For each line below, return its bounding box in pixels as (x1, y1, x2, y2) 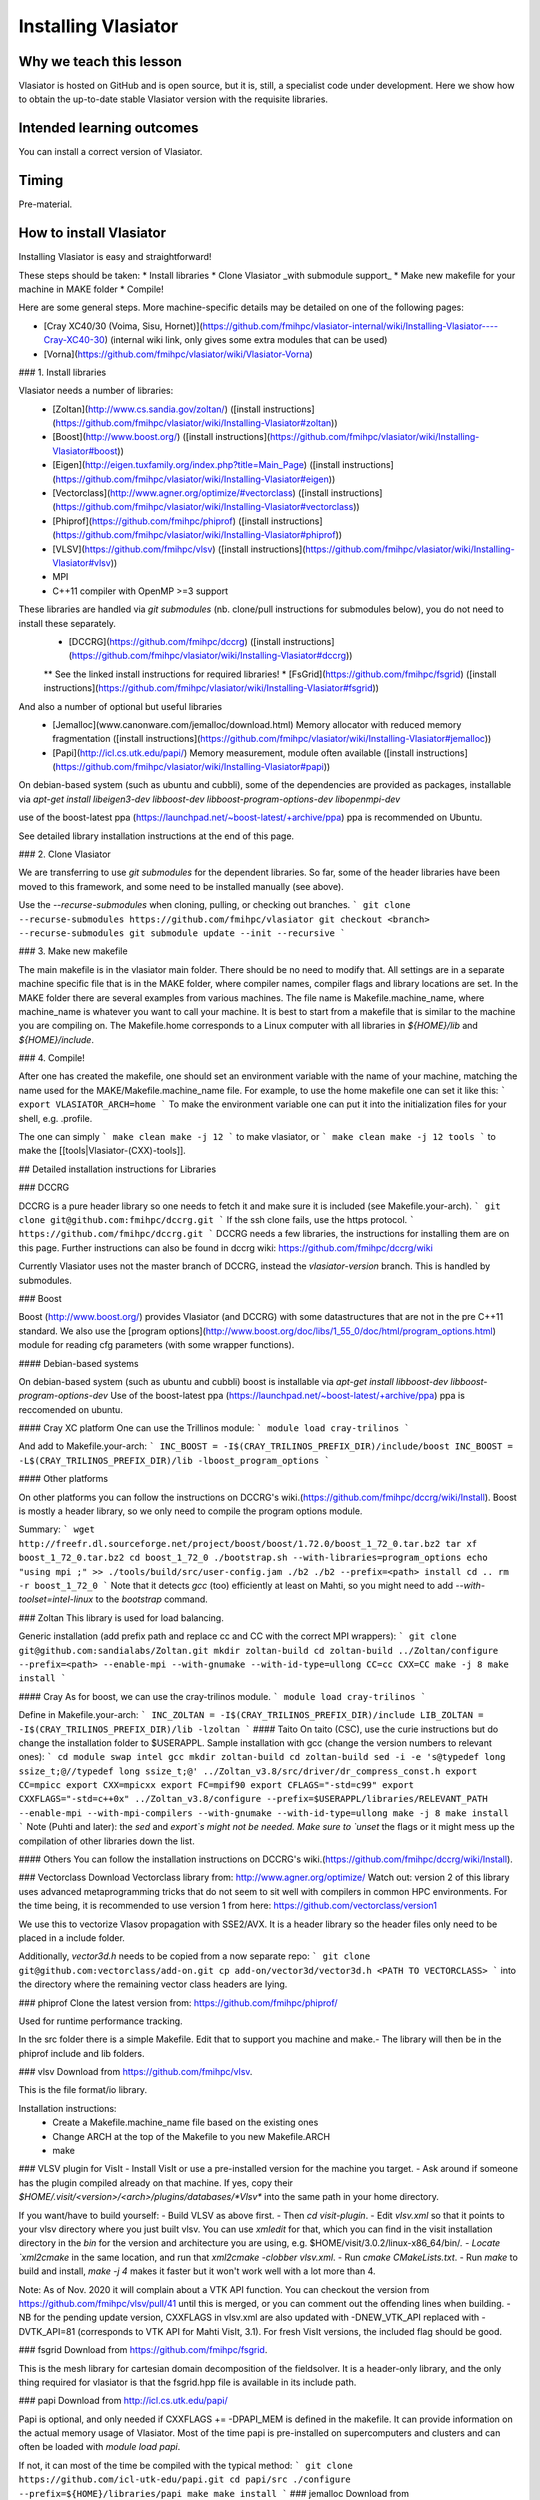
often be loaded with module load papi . (18, 2441, 181, 2453)
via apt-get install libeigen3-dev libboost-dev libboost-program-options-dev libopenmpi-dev (18, 793, 401, 805)
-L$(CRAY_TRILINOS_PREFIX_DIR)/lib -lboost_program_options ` (18, 1455, 330, 1466)
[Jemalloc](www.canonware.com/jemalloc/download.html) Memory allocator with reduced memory (52, 718, 462, 730)
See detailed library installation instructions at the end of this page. (18, 830, 295, 842)
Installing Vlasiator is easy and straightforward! (18, 251, 212, 263)
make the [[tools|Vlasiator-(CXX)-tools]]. (18, 1145, 187, 1157)
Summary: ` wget (18, 1523, 95, 1535)
